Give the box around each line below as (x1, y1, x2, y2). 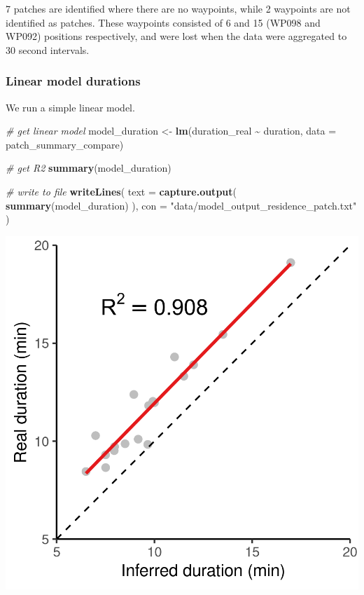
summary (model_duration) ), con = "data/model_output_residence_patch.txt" (6, 198, 357, 212)
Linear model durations (6, 72, 141, 90)
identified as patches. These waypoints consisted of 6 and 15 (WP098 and (6, 15, 321, 29)
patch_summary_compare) (6, 137, 124, 151)
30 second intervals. (6, 42, 90, 57)
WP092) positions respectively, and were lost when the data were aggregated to (6, 29, 347, 43)
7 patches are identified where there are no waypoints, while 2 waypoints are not (6, 1, 351, 15)
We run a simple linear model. (6, 100, 135, 114)
